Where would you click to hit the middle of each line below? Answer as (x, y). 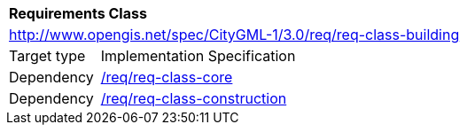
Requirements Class (78, 13)
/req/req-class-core (167, 77)
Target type (47, 56)
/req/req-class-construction (194, 98)
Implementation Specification (198, 56)
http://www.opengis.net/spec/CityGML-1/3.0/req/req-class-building (234, 35)
